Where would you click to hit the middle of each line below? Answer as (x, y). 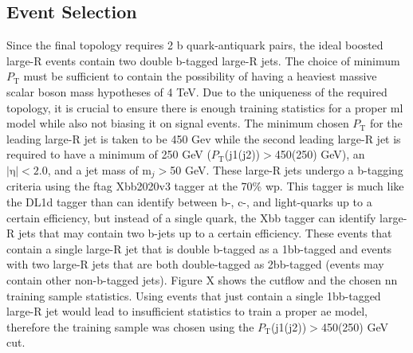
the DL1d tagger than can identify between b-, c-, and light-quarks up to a (189, 202)
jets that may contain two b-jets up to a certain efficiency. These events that (205, 233)
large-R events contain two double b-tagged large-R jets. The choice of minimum (203, 60)
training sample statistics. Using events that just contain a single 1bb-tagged (194, 295)
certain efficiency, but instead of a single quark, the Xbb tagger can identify (191, 217)
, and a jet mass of (93, 169)
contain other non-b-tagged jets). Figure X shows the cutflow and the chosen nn (202, 279)
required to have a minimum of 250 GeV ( (109, 154)
